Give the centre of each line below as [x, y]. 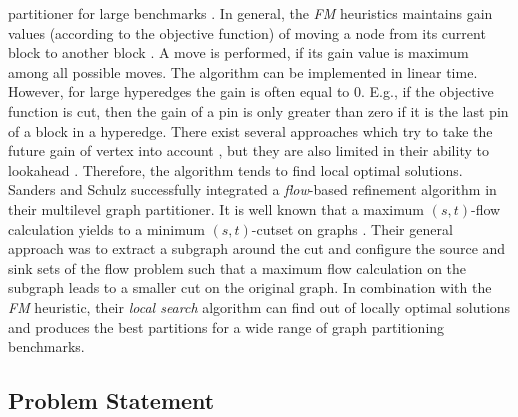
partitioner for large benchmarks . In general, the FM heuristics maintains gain [250, 13]
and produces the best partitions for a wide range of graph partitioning [226, 326]
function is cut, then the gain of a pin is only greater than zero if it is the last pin [258, 110]
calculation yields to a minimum [106, 228]
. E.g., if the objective [427, 91]
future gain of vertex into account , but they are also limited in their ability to [248, 150]
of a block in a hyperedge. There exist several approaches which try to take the [250, 130]
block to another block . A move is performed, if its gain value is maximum [238, 52]
